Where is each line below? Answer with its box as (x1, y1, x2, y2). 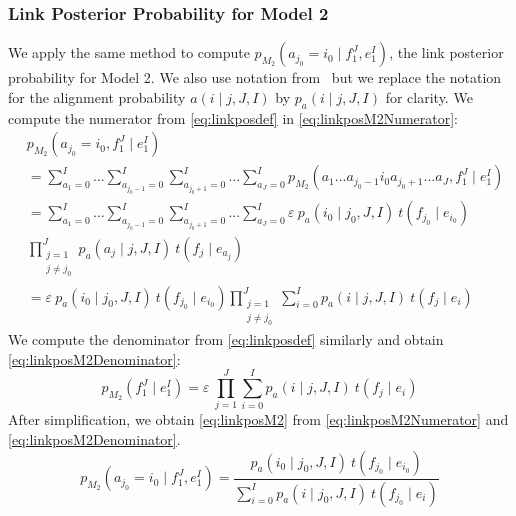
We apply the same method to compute (8, 42, 250, 63)
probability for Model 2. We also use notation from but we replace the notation (8, 67, 502, 88)
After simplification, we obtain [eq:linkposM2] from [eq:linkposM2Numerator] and (8, 409, 509, 430)
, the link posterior (389, 42, 504, 63)
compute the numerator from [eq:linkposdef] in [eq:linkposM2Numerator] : (8, 107, 459, 128)
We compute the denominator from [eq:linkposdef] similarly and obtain (8, 329, 444, 350)
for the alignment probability (8, 86, 186, 107)
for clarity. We (385, 86, 473, 107)
